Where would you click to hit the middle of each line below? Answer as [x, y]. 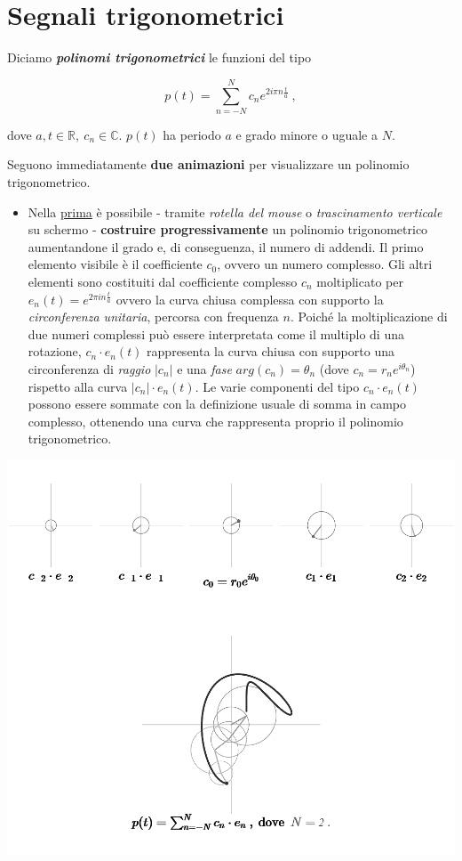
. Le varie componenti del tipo [277, 386]
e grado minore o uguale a [307, 134]
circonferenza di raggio [89, 368]
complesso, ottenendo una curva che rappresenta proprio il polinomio [215, 421]
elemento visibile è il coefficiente [115, 264]
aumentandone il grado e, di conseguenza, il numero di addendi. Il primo [226, 246]
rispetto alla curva [78, 386]
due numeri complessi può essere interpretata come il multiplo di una [216, 333]
